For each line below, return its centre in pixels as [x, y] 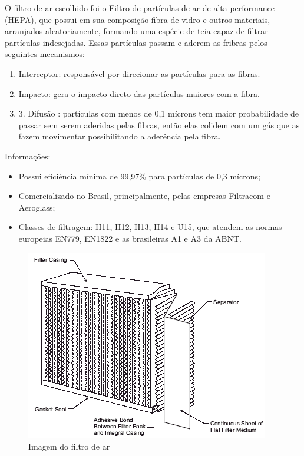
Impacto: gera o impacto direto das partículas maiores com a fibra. [139, 93]
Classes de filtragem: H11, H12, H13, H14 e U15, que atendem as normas [150, 227]
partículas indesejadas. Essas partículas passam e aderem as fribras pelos [136, 42]
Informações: [28, 156]
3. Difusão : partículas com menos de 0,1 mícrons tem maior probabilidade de [158, 113]
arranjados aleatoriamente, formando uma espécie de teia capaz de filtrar [136, 31]
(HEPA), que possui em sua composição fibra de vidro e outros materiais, [138, 19]
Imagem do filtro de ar [69, 446]
